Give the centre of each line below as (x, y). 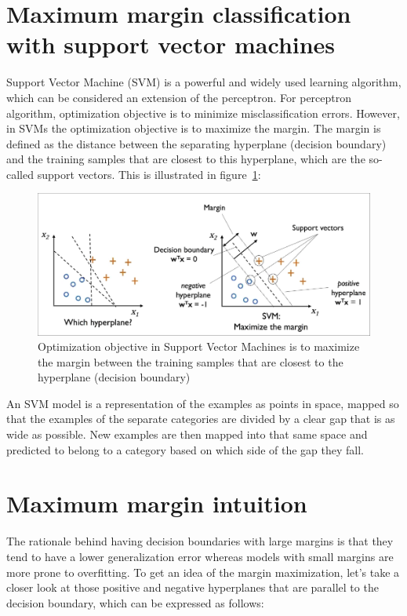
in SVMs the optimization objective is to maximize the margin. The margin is (194, 128)
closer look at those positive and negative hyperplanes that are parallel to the (193, 587)
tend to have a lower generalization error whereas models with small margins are (200, 556)
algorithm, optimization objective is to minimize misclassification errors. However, (203, 113)
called (20, 174)
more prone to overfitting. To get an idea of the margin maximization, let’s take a (203, 572)
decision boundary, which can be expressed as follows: (135, 602)
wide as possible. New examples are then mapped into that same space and (187, 434)
